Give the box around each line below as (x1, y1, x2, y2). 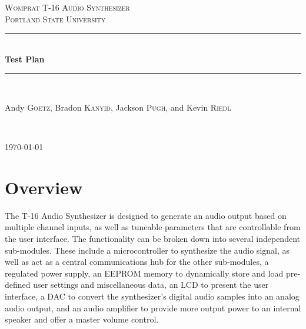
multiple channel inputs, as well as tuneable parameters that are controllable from (5, 221, 301, 233)
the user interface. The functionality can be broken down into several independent (5, 232, 300, 245)
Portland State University (5, 12, 106, 25)
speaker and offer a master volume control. (5, 313, 159, 325)
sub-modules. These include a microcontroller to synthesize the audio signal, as (5, 244, 290, 256)
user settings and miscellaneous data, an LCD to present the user (33, 278, 269, 291)
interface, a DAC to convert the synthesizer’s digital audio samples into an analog (5, 290, 300, 303)
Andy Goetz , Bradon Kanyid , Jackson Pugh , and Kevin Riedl (5, 101, 231, 113)
